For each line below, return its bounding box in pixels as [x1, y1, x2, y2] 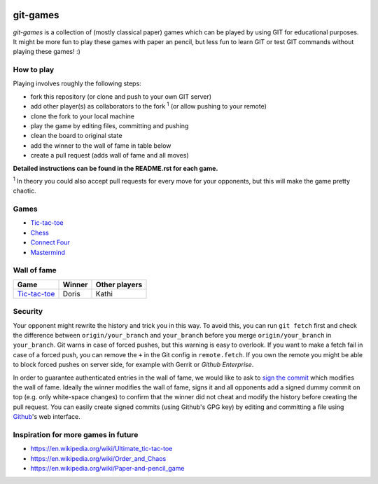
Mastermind [30, 248, 66, 256]
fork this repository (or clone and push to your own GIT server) [30, 92, 212, 101]
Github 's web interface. [13, 413, 80, 421]
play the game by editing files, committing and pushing [30, 122, 189, 130]
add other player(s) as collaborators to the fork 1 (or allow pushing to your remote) [30, 101, 267, 111]
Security [13, 307, 43, 317]
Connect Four [30, 238, 70, 247]
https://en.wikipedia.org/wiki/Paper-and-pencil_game [30, 464, 185, 472]
